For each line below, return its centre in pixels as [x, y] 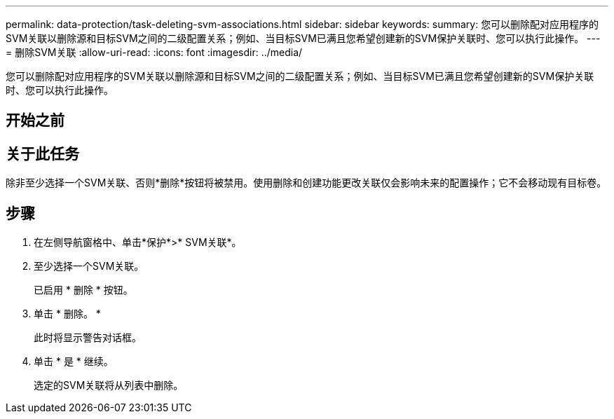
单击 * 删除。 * [67, 314]
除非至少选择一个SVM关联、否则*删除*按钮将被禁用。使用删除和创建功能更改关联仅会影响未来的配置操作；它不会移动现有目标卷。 [306, 183]
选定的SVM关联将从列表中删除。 [109, 385]
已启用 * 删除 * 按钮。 [83, 290]
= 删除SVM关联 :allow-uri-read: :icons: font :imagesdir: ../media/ [154, 52]
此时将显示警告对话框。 [88, 338]
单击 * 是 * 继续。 [74, 362]
